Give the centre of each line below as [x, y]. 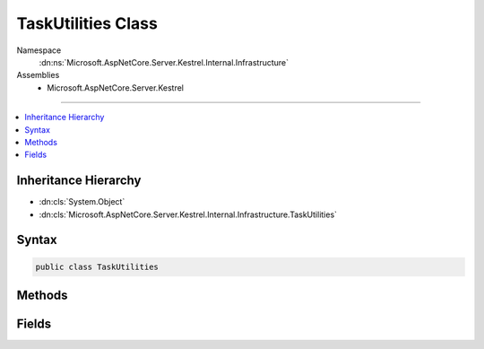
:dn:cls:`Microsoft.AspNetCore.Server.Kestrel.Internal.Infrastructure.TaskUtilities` [188, 214]
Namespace [39, 50]
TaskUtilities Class [87, 23]
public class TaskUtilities [97, 266]
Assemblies [38, 75]
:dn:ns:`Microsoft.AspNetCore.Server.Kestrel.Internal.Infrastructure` [164, 62]
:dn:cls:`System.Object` [82, 202]
